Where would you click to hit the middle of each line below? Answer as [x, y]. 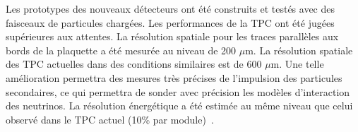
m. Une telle [297, 64]
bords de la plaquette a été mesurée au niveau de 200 [121, 50]
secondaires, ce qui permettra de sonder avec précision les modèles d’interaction [178, 91]
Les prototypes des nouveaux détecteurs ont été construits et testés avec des [171, 8]
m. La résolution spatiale [299, 50]
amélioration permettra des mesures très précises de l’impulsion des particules [174, 77]
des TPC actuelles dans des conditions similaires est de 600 [134, 64]
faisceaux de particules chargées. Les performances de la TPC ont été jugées [170, 22]
